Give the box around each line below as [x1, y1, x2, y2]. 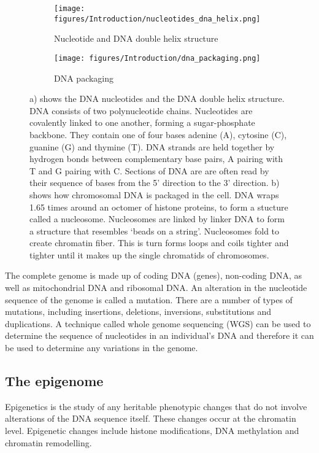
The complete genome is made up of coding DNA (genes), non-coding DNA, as [5, 269, 302, 282]
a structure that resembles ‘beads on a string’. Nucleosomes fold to [29, 224, 280, 237]
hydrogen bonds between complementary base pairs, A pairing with [29, 152, 283, 165]
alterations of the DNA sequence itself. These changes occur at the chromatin [5, 412, 296, 425]
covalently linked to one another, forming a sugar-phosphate [29, 116, 255, 129]
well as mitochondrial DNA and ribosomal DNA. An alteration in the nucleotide [5, 281, 307, 294]
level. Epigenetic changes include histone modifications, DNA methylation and [5, 424, 299, 437]
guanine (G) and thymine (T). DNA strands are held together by [29, 140, 275, 153]
